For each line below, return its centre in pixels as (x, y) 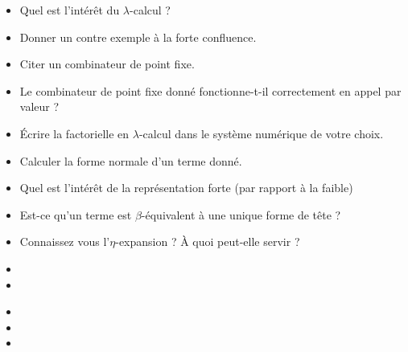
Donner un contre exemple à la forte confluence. (138, 37)
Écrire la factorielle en (74, 133)
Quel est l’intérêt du (70, 10)
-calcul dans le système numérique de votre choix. (261, 133)
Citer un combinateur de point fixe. (107, 64)
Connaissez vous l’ (65, 241)
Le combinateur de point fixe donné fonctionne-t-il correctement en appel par (210, 90)
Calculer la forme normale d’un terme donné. (131, 160)
